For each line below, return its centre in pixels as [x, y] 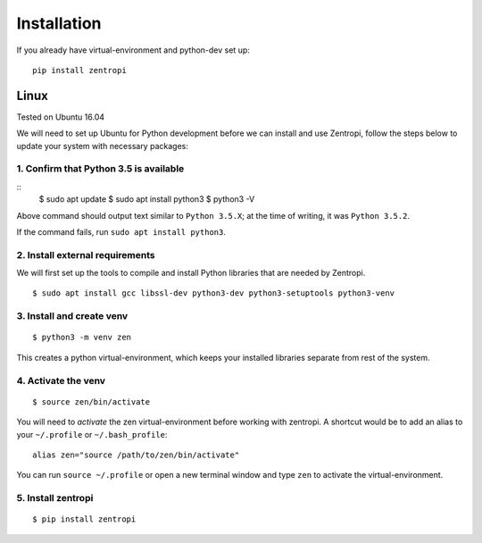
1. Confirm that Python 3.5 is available [100, 169]
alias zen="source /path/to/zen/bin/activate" [136, 455]
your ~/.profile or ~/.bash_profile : [92, 434]
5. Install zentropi [55, 498]
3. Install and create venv [72, 316]
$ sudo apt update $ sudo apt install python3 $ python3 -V [147, 199]
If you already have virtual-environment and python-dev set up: [133, 50]
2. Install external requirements [86, 255]
